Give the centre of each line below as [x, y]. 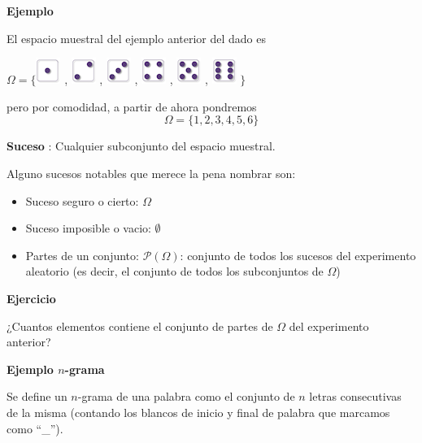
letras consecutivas [355, 396]
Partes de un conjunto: [82, 255]
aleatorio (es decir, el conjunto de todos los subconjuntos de [174, 271]
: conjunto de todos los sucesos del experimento [298, 255]
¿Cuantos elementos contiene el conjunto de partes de [140, 326]
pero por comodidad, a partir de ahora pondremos [132, 106]
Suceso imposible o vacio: [88, 228]
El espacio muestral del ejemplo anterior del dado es [137, 38]
